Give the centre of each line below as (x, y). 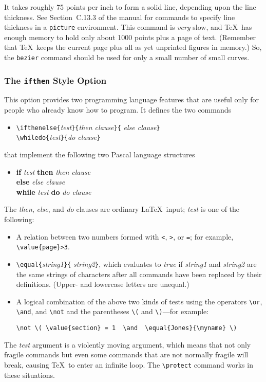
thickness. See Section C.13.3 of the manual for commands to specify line (120, 17)
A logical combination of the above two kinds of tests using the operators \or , (139, 301)
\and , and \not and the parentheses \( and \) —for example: (112, 311)
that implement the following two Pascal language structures (100, 154)
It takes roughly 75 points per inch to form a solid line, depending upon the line (130, 7)
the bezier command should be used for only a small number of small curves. (127, 57)
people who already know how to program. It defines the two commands (118, 110)
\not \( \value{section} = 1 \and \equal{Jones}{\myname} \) (127, 328)
